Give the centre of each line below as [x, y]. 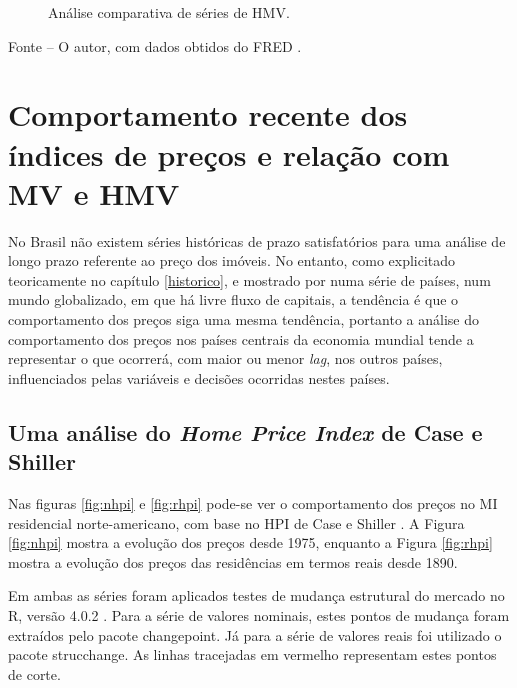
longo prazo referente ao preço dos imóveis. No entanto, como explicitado [232, 260]
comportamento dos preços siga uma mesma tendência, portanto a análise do [244, 319]
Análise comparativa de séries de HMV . [169, 12]
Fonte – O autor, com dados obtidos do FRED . [155, 45]
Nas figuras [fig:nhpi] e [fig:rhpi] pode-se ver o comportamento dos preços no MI [253, 503]
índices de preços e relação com [229, 153]
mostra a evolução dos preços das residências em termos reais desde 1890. [233, 561]
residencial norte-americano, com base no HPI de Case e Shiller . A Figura [236, 522]
